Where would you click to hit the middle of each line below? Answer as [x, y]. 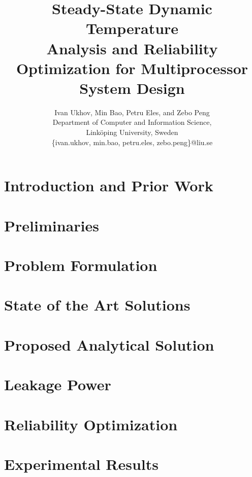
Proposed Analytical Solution [109, 344]
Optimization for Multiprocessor [132, 68]
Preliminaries [52, 225]
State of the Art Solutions [97, 305]
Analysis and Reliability [132, 48]
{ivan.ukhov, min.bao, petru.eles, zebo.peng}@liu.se [132, 142]
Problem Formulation [81, 265]
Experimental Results [81, 464]
